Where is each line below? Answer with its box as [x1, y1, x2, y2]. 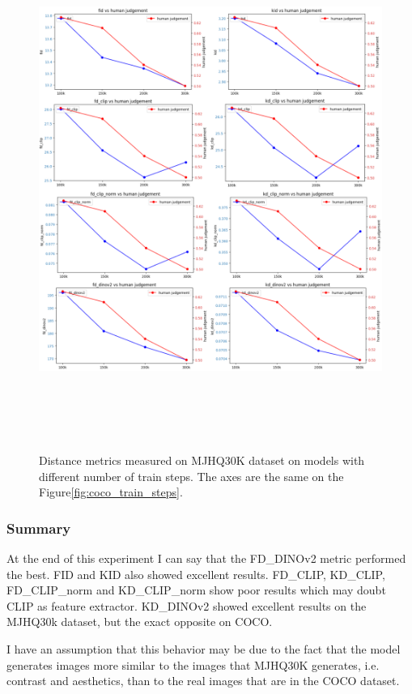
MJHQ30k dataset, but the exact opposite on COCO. [6, 613, 273, 630]
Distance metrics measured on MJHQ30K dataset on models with [39, 452, 365, 469]
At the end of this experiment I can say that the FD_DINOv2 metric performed [6, 550, 406, 567]
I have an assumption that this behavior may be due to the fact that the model [6, 641, 401, 658]
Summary [6, 517, 71, 538]
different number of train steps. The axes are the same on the [39, 467, 344, 484]
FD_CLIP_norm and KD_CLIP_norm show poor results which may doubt [6, 581, 386, 598]
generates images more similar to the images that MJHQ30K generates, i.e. [6, 656, 380, 673]
